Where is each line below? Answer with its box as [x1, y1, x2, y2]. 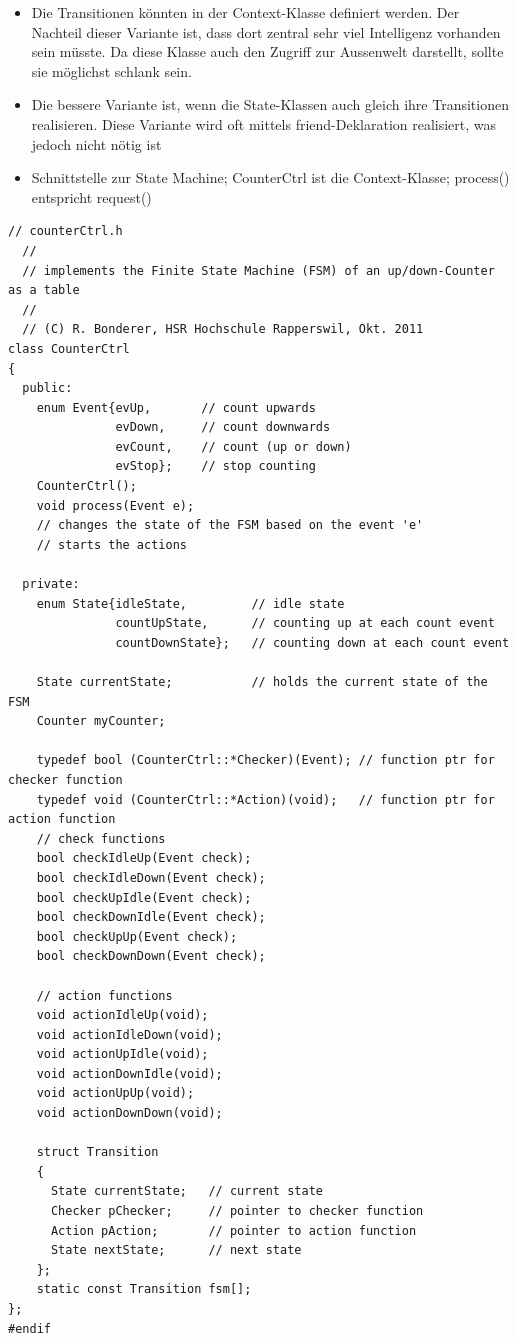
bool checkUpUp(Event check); [36, 929, 238, 944]
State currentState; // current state [50, 1184, 323, 1199]
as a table [8, 283, 80, 298]
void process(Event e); [36, 498, 195, 513]
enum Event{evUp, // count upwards [36, 400, 316, 415]
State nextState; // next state [50, 1243, 302, 1258]
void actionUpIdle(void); [36, 1047, 209, 1062]
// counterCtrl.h [8, 224, 123, 239]
